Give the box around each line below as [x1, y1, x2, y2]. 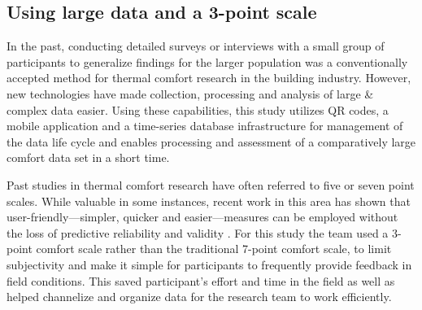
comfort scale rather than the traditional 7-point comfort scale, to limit [36, 240, 392, 257]
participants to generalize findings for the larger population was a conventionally [7, 53, 408, 70]
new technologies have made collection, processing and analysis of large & [7, 85, 374, 102]
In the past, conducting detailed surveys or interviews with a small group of [7, 37, 385, 55]
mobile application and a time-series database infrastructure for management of [7, 117, 403, 134]
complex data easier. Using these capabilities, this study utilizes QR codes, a [7, 101, 389, 118]
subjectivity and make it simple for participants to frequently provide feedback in [7, 255, 412, 273]
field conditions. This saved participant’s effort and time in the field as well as [7, 272, 395, 289]
